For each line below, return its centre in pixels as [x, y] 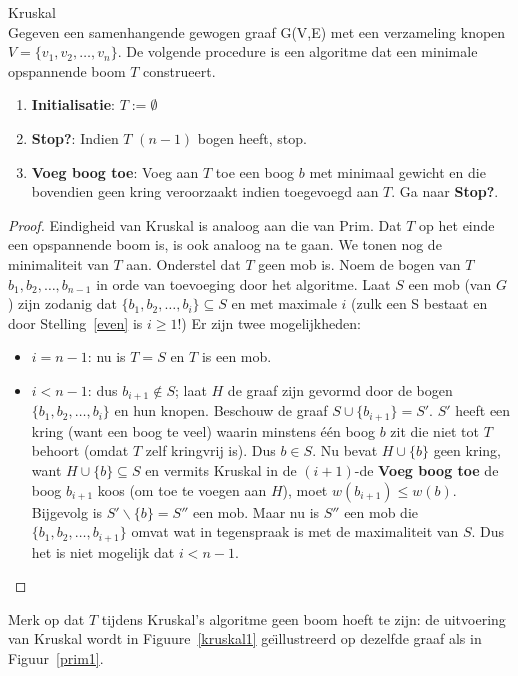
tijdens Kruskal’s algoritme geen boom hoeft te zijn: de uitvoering [303, 618]
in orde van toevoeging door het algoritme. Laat [243, 283]
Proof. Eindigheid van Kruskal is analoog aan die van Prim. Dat [205, 224]
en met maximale [284, 303]
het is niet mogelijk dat [103, 551]
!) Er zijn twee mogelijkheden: [269, 322]
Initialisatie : [73, 104]
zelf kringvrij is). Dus [210, 450]
